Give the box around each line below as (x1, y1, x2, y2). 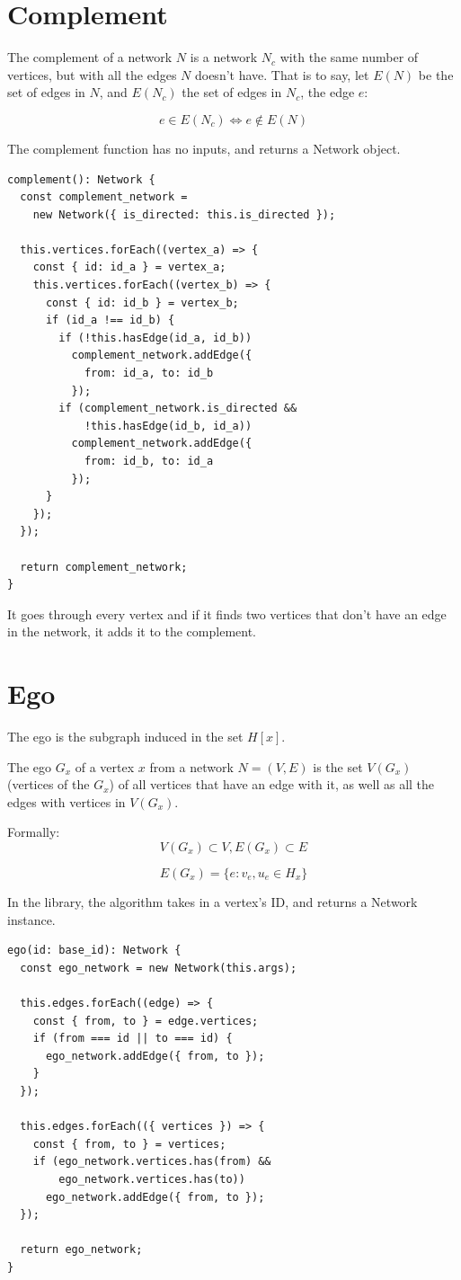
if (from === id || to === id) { (32, 1032, 233, 1045)
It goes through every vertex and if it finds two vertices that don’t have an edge (7, 604, 447, 623)
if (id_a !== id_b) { (45, 314, 175, 327)
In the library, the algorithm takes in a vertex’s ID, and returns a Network (7, 893, 418, 911)
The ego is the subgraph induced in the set (7, 727, 244, 746)
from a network (149, 757, 234, 776)
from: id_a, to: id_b (84, 367, 214, 380)
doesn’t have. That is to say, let (194, 65, 369, 84)
